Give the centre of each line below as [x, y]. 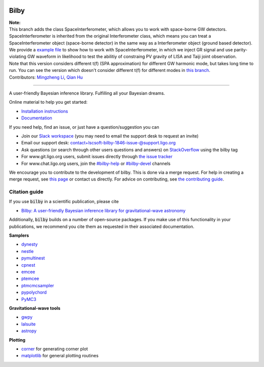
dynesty [30, 244]
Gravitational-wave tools [35, 308]
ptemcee [30, 278]
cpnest [28, 265]
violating [18, 57]
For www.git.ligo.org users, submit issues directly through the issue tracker [97, 157]
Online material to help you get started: [48, 102]
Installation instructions [45, 111]
